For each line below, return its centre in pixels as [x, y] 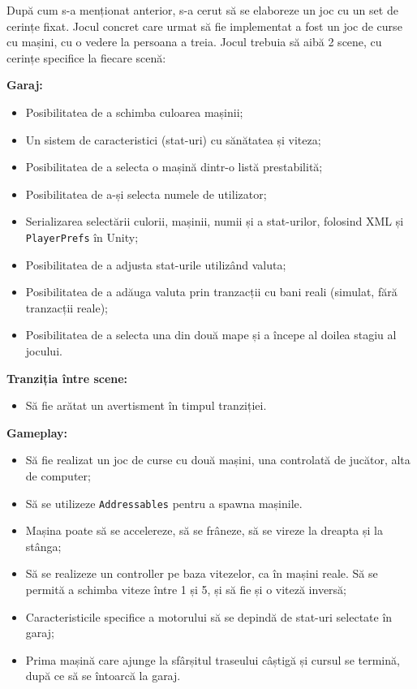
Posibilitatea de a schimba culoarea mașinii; [134, 112]
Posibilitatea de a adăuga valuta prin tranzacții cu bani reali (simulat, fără [211, 292]
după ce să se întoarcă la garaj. [103, 676]
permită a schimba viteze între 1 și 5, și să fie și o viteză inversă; [186, 589]
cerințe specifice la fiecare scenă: [86, 57]
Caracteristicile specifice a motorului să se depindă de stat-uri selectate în [209, 616]
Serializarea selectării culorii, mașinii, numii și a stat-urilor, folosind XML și [215, 221]
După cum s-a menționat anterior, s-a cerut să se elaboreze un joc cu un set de [202, 10]
